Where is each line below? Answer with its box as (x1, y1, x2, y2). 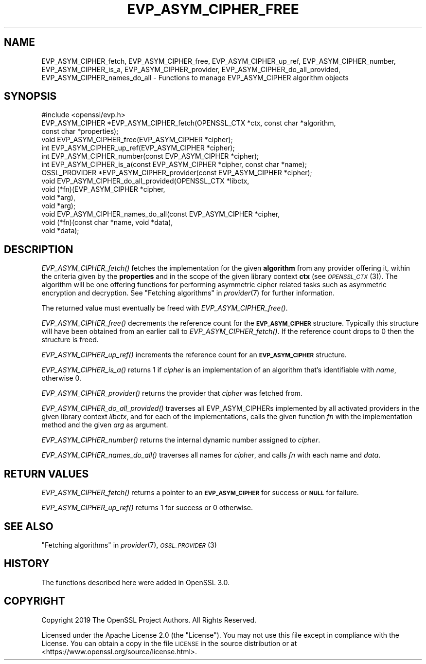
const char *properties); (41, 127, 119, 136)
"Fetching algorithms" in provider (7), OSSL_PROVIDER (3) (41, 540, 217, 549)
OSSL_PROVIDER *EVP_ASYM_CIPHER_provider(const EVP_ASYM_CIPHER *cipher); (41, 168, 312, 177)
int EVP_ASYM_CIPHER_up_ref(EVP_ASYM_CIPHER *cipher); (41, 144, 235, 152)
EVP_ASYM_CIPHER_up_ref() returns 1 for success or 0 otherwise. (41, 503, 253, 512)
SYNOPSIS (4, 90, 57, 103)
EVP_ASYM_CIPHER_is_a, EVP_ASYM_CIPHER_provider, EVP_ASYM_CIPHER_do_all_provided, (41, 65, 341, 74)
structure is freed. (41, 335, 99, 344)
